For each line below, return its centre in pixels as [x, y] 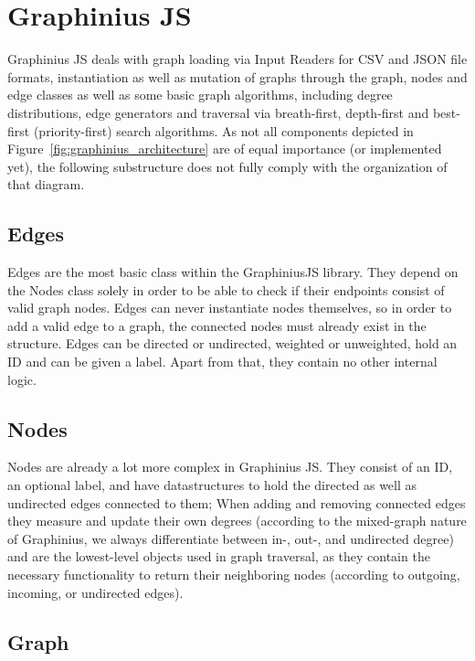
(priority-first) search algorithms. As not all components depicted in [223, 130]
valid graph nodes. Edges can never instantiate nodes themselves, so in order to [230, 308]
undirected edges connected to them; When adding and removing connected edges [237, 502]
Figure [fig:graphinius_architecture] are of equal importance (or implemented [225, 149]
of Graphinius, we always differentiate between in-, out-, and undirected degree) [231, 538]
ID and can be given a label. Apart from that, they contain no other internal [222, 362]
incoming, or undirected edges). [95, 592]
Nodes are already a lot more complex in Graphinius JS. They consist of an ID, [230, 467]
